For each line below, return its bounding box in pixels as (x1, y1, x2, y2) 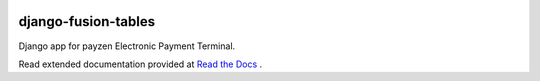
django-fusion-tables (18, 13, 156, 30)
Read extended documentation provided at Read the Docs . (18, 58, 263, 70)
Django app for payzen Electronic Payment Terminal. (18, 40, 236, 52)
